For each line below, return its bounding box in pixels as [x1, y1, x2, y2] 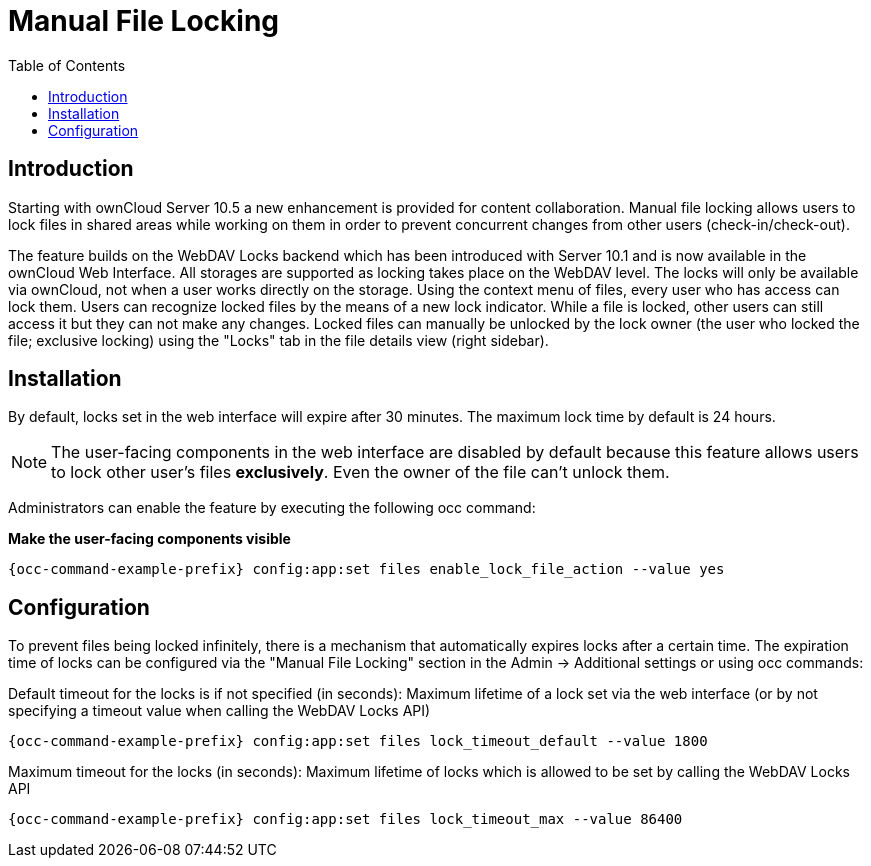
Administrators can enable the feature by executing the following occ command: [8, 499, 536, 517]
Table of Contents [8, 56, 126, 74]
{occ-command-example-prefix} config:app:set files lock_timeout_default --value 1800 [8, 733, 708, 750]
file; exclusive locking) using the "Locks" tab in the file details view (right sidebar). [8, 331, 549, 349]
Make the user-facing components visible [8, 530, 291, 548]
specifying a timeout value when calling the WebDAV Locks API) [8, 702, 431, 720]
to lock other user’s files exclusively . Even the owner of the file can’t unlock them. [51, 462, 670, 483]
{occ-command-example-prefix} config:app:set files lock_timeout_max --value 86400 [8, 811, 683, 828]
